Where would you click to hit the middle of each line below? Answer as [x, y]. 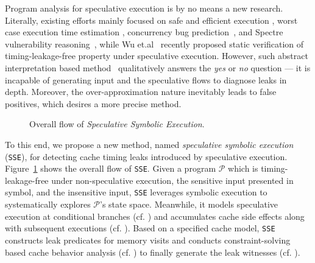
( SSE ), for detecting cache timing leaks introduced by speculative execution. [146, 156]
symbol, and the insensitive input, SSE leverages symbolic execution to [136, 192]
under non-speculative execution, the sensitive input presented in [172, 180]
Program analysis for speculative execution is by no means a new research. [144, 8]
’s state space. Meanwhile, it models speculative [189, 204]
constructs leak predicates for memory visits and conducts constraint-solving [148, 240]
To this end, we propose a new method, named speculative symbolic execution [149, 144]
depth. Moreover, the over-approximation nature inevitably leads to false [141, 92]
